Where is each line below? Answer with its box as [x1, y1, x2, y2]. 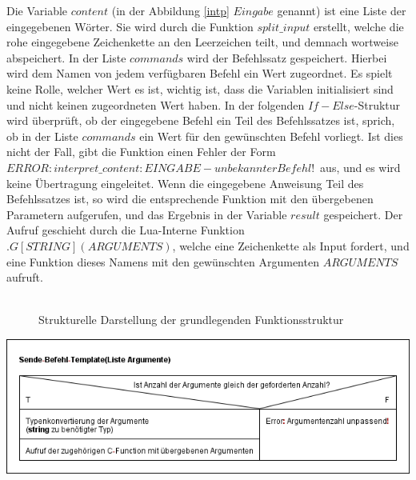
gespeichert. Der [323, 206, 403, 222]
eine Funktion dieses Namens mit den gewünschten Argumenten [6, 253, 319, 270]
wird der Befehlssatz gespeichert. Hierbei [186, 49, 387, 66]
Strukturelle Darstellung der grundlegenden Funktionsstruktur [38, 311, 344, 328]
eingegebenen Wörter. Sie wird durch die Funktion [6, 18, 254, 34]
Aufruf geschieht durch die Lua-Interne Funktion [6, 222, 245, 238]
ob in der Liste [6, 127, 78, 144]
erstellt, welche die [313, 18, 404, 34]
